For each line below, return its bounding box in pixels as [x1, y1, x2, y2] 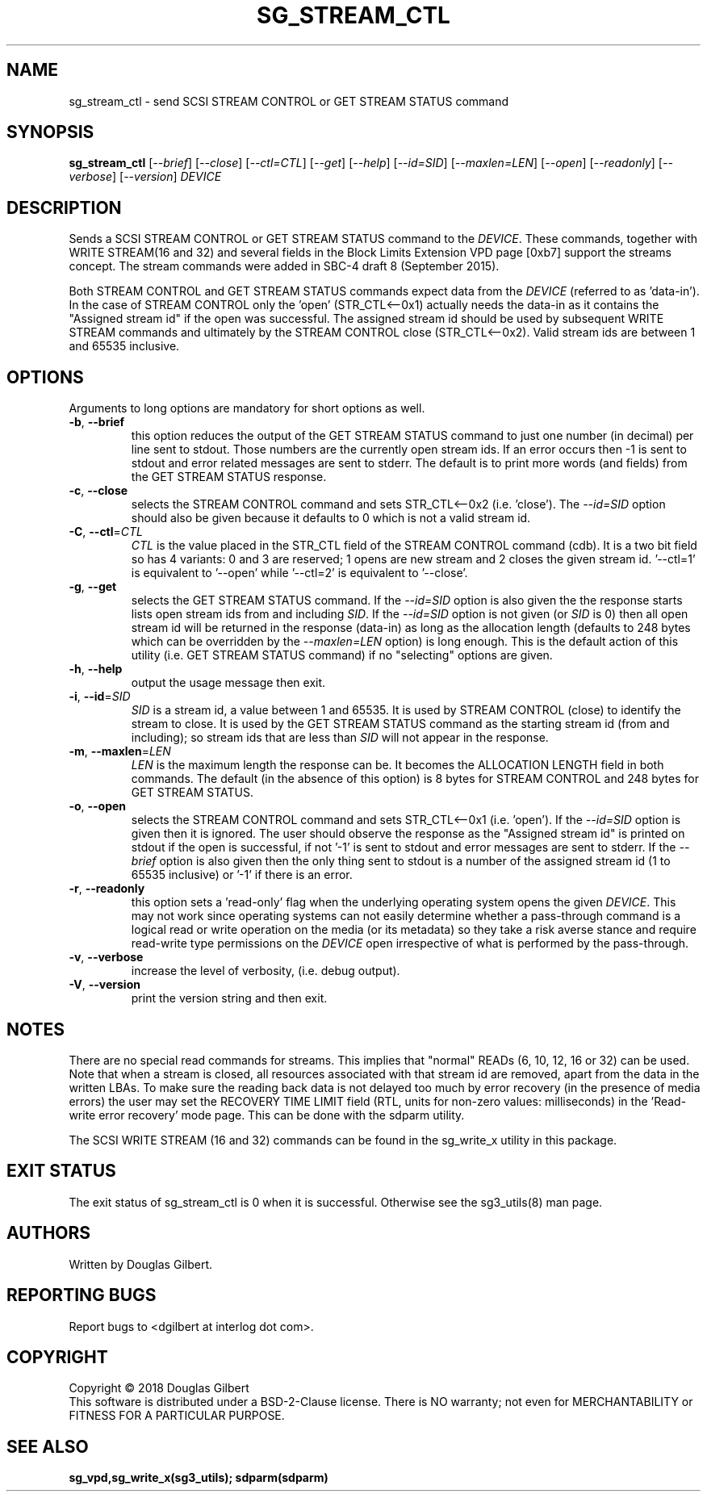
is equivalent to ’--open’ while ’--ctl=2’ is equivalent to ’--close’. [131, 566, 468, 580]
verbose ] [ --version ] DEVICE [69, 169, 222, 184]
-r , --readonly [69, 881, 145, 896]
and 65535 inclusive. [69, 339, 180, 354]
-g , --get [69, 580, 117, 594]
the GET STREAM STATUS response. [131, 470, 327, 484]
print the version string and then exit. [131, 991, 328, 1006]
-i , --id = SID [69, 689, 131, 704]
